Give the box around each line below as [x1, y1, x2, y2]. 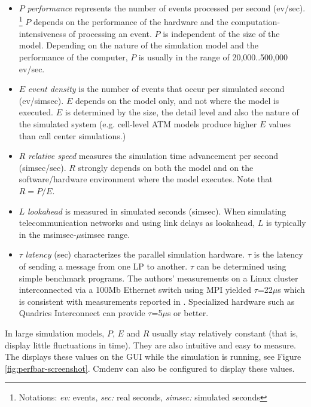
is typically [266, 216, 306, 229]
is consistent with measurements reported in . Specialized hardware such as [19, 295, 295, 307]
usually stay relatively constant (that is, [152, 326, 298, 339]
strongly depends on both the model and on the [78, 161, 254, 173]
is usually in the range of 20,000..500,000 [138, 51, 288, 63]
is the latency [254, 248, 303, 261]
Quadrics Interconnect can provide [19, 307, 145, 319]
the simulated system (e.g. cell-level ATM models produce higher [19, 118, 257, 130]
